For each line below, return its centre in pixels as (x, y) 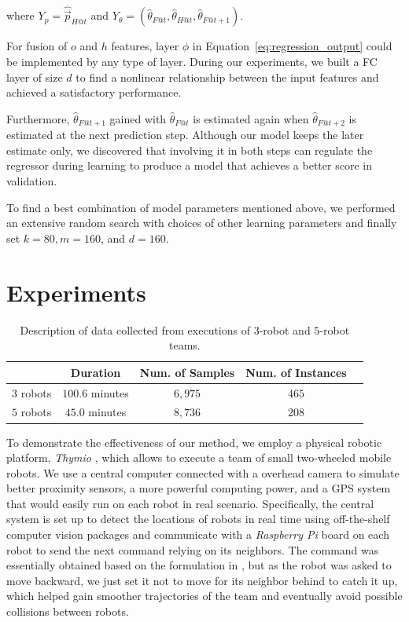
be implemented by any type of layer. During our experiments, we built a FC (192, 62)
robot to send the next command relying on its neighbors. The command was (193, 549)
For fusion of (37, 46)
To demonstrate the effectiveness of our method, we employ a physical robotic (194, 442)
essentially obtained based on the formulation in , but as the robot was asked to (199, 565)
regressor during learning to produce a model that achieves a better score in (189, 165)
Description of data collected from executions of (135, 329)
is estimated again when (251, 118)
